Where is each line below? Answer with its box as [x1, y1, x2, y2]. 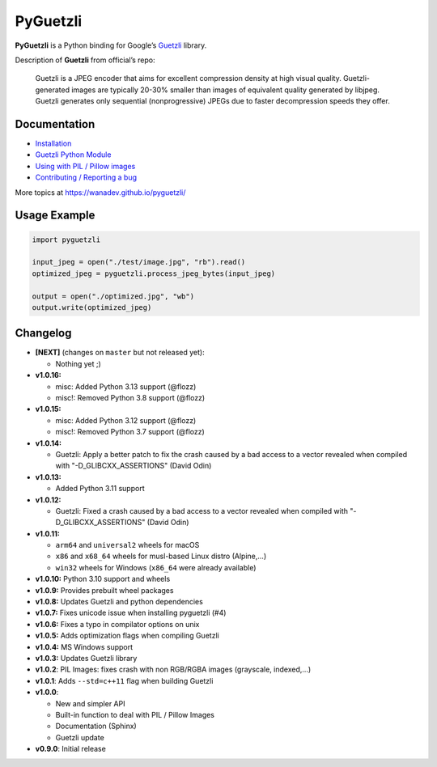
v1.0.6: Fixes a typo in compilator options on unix [35, 619, 200, 629]
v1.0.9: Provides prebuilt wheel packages [35, 585, 174, 595]
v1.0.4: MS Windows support [35, 642, 134, 651]
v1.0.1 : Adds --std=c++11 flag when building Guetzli [35, 676, 214, 685]
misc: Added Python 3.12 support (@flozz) [55, 415, 197, 425]
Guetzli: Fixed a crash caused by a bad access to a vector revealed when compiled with [55, 506, 348, 515]
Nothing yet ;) [55, 358, 101, 368]
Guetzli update [55, 732, 104, 742]
